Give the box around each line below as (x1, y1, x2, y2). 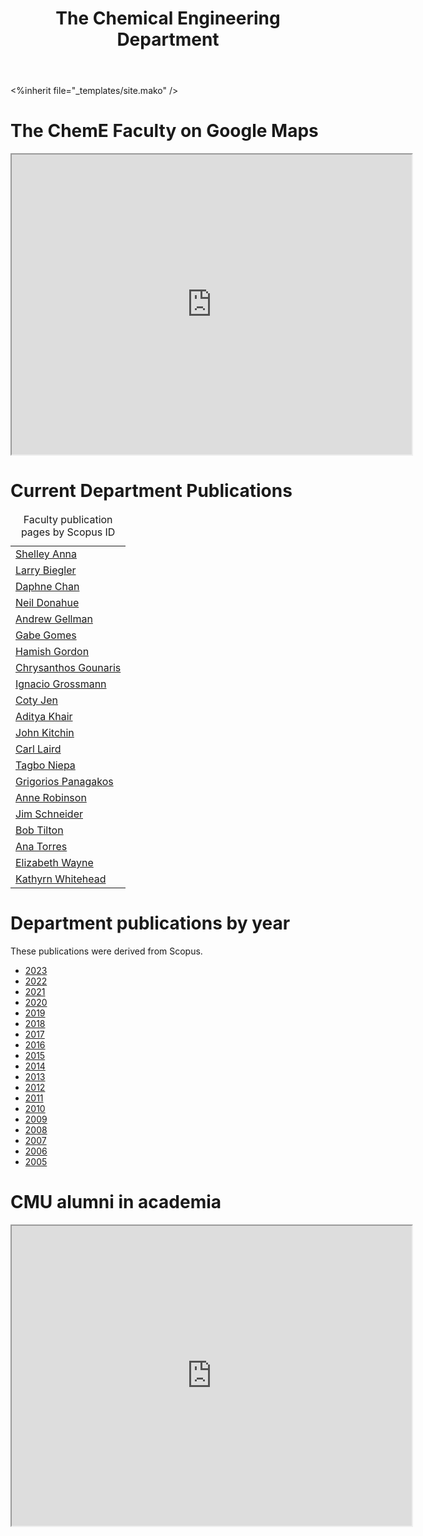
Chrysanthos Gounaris (15, 661, 122, 675)
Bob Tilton (15, 823, 64, 837)
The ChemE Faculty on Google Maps (10, 120, 319, 142)
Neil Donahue (15, 596, 80, 610)
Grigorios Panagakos (15, 775, 114, 789)
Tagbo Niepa (15, 758, 76, 772)
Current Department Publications (10, 480, 293, 502)
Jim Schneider (15, 807, 83, 821)
